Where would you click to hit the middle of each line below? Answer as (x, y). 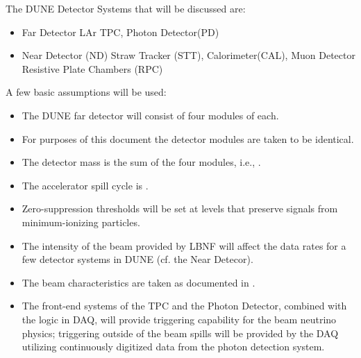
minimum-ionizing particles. (81, 222)
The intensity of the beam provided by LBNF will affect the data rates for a (184, 245)
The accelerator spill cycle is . (85, 185)
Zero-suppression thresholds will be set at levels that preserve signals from (180, 208)
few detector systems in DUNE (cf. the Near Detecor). (137, 259)
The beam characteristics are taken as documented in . (138, 282)
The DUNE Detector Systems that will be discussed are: (126, 8)
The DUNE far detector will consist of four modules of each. (150, 115)
